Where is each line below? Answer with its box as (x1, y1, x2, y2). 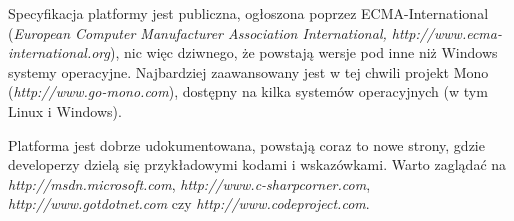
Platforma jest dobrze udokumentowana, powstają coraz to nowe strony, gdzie (8, 134, 485, 155)
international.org (8, 42, 110, 63)
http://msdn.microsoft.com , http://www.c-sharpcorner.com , (8, 173, 371, 194)
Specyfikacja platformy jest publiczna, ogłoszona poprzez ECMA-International (8, 3, 489, 23)
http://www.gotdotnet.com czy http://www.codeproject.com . (8, 193, 370, 214)
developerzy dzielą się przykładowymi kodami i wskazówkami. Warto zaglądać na (8, 154, 507, 175)
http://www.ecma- (391, 22, 502, 43)
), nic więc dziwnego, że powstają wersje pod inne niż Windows (109, 42, 498, 63)
